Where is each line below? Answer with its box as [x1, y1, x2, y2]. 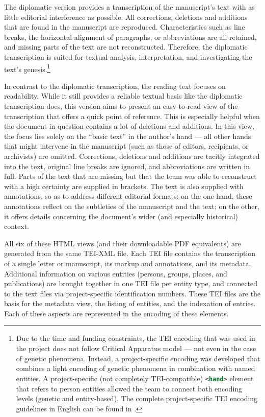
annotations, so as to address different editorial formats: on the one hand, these [4, 191, 252, 201]
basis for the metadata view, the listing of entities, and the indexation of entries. [4, 298, 256, 309]
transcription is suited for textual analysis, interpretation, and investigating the [4, 51, 252, 62]
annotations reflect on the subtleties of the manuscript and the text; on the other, [4, 200, 259, 211]
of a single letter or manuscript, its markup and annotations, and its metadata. [4, 258, 251, 268]
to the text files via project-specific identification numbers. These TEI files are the [4, 288, 261, 298]
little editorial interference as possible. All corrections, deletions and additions [4, 11, 248, 22]
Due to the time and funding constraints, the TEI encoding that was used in [16, 333, 255, 343]
